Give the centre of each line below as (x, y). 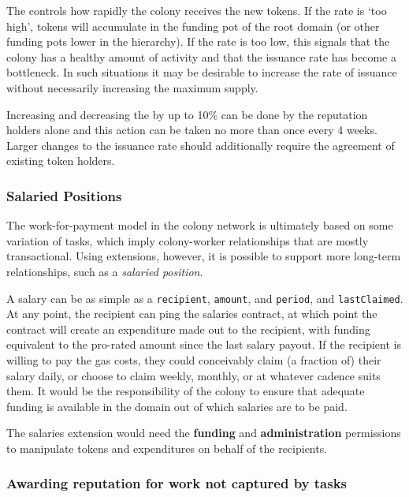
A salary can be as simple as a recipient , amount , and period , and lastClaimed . (205, 298)
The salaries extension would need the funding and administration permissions (204, 433)
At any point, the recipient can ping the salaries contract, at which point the (192, 314)
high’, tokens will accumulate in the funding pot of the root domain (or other (193, 26)
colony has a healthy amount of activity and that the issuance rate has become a (201, 56)
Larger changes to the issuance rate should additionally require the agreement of (201, 145)
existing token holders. (61, 161)
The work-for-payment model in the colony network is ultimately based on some (200, 225)
